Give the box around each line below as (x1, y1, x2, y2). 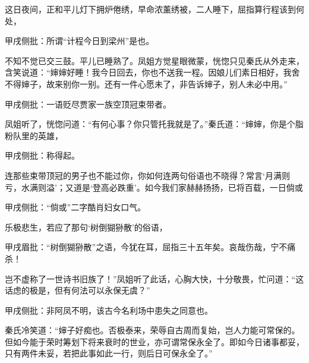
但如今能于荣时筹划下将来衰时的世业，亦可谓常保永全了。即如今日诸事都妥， (5, 335, 304, 348)
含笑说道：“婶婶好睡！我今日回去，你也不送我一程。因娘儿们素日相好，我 (5, 66, 292, 78)
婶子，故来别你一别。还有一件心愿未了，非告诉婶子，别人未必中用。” (21, 77, 288, 90)
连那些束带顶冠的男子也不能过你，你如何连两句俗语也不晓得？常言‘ (5, 169, 265, 181)
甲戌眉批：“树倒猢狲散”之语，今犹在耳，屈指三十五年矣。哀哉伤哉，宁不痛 (5, 241, 296, 253)
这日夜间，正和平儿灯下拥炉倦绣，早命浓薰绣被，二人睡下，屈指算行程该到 (5, 3, 296, 15)
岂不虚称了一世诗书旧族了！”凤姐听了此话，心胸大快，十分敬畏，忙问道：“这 (5, 272, 304, 285)
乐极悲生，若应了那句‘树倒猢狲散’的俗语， (5, 220, 168, 233)
